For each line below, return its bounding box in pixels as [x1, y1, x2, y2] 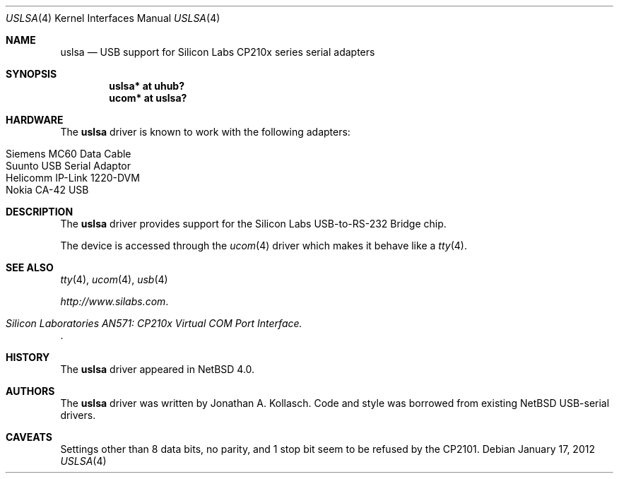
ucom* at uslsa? [109, 92, 187, 104]
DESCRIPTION [6, 206, 73, 218]
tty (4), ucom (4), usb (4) [60, 273, 168, 285]
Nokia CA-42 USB [6, 184, 89, 196]
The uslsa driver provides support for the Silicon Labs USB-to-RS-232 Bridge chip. [60, 218, 447, 230]
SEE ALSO [6, 261, 54, 273]
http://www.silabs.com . [60, 295, 169, 307]
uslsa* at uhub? [109, 80, 185, 92]
